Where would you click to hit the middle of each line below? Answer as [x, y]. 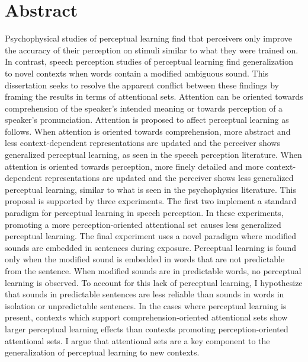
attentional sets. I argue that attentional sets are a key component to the [137, 340]
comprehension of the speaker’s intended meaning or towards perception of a [144, 108]
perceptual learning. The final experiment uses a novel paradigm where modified [150, 236]
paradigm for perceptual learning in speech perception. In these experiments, [144, 213]
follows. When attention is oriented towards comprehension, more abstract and [148, 131]
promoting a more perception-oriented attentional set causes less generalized [143, 224]
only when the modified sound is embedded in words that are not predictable [145, 259]
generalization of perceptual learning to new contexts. [102, 352]
